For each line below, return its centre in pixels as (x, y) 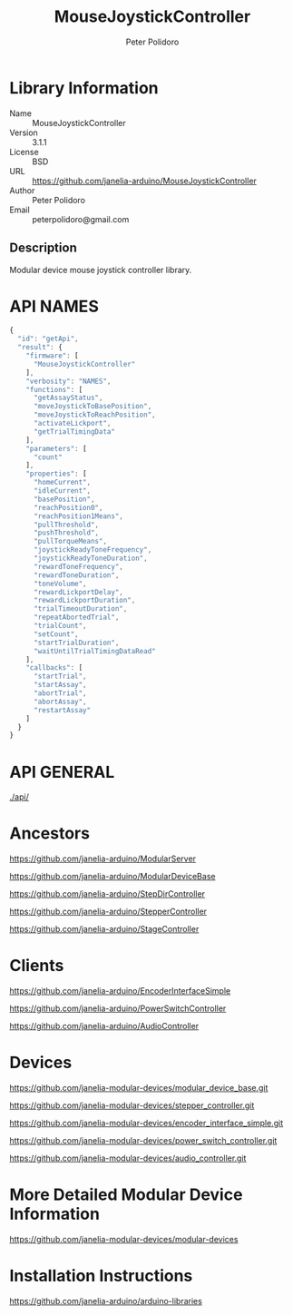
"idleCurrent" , (62, 491)
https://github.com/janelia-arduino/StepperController (108, 912)
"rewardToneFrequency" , (78, 566)
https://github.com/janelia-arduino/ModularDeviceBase (112, 877)
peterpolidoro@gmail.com (81, 219)
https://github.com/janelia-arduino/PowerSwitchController (118, 1008)
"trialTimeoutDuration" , (80, 609)
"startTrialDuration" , (76, 643)
